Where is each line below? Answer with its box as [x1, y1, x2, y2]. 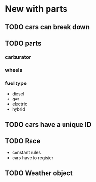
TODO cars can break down [5, 23, 90, 31]
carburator [5, 53, 32, 60]
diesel [12, 91, 24, 97]
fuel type [5, 80, 27, 86]
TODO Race [5, 137, 41, 145]
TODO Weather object [5, 169, 73, 177]
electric [12, 101, 28, 107]
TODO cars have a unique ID [5, 120, 92, 129]
